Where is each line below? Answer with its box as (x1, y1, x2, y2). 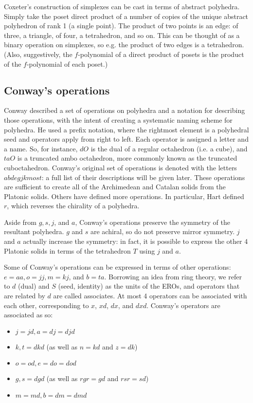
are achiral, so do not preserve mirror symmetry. (90, 226, 235, 237)
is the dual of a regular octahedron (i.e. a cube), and (90, 143, 248, 153)
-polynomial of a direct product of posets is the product (78, 49, 244, 59)
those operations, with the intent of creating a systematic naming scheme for (4, 114, 233, 125)
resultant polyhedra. (4, 226, 64, 237)
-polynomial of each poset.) (26, 58, 108, 69)
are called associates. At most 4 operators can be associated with (53, 291, 247, 301)
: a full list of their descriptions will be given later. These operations (41, 172, 245, 182)
